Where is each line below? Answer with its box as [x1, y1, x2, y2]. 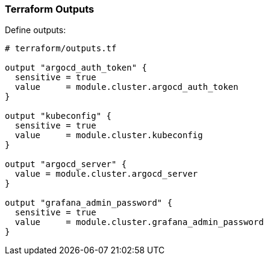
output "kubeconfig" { [5, 111, 112, 121]
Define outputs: [5, 25, 66, 36]
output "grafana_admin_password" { [5, 198, 173, 208]
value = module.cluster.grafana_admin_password [14, 217, 264, 227]
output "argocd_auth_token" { [5, 63, 148, 73]
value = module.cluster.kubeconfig [14, 130, 203, 141]
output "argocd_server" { [5, 159, 127, 170]
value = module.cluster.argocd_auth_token [14, 82, 238, 92]
